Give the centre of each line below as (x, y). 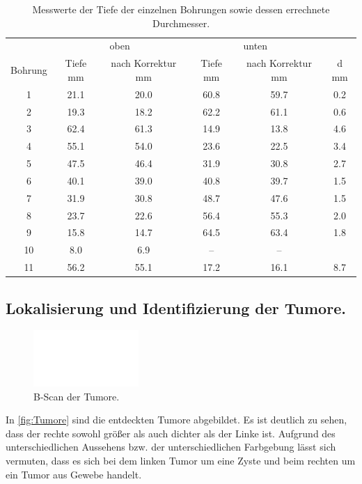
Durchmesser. (181, 23)
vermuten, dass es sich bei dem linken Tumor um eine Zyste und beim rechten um (181, 461)
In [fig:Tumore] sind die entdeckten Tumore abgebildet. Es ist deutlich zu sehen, (176, 420)
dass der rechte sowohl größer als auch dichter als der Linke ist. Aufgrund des (171, 433)
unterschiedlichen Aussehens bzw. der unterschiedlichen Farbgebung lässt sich (171, 447)
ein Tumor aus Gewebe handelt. (74, 474)
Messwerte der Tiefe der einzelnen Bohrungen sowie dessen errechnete (181, 9)
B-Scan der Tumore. (77, 396)
